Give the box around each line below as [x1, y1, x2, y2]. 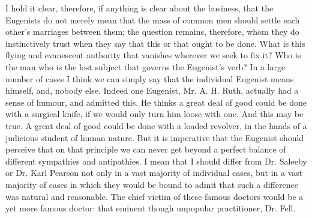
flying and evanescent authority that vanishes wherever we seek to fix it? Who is [5, 49, 301, 61]
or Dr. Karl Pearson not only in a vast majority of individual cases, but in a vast [5, 166, 303, 179]
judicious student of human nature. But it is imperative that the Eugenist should [5, 131, 304, 144]
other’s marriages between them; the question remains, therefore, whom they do [5, 25, 299, 38]
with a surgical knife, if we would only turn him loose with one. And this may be [5, 107, 304, 120]
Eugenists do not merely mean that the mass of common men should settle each [5, 13, 300, 26]
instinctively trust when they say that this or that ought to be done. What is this [5, 37, 305, 49]
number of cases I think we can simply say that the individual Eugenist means [5, 72, 294, 85]
